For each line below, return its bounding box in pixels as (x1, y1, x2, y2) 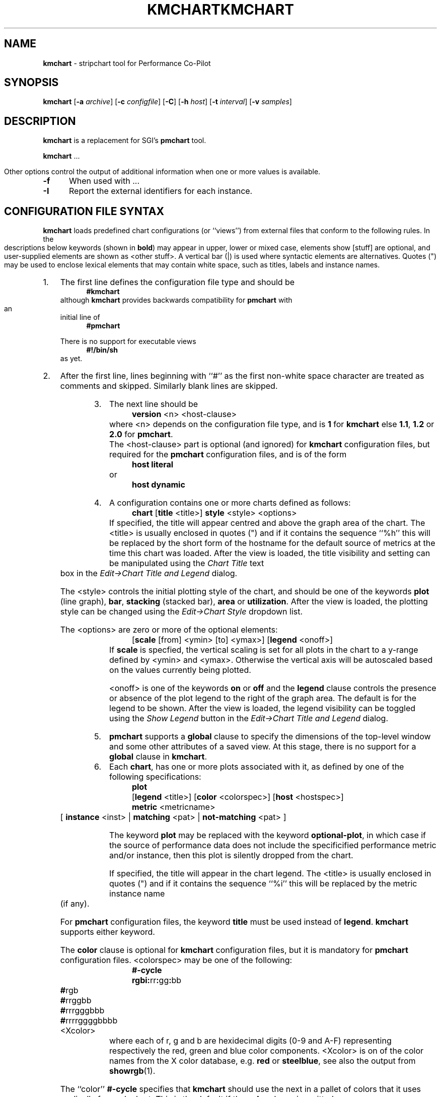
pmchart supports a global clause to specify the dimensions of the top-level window (109, 731, 431, 742)
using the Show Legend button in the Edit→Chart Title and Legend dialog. (109, 713, 389, 724)
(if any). (60, 899, 90, 909)
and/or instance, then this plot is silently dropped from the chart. (109, 850, 353, 861)
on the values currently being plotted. (109, 665, 251, 675)
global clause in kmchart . (109, 751, 207, 762)
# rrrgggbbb (60, 1005, 105, 1016)
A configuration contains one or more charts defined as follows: (109, 498, 351, 508)
